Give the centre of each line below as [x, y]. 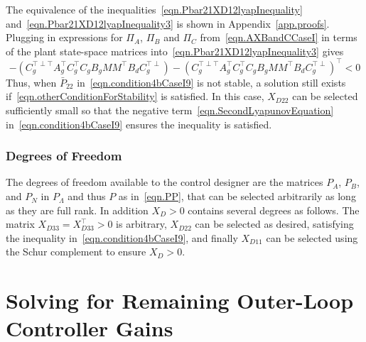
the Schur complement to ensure [76, 252]
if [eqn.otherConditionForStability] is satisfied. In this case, [135, 96]
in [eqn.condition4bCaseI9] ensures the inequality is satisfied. [139, 124]
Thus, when [31, 82]
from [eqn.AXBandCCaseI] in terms [279, 37]
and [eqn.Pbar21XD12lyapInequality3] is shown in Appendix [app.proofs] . [168, 23]
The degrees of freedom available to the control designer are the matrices [165, 182]
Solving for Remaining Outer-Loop [180, 300]
